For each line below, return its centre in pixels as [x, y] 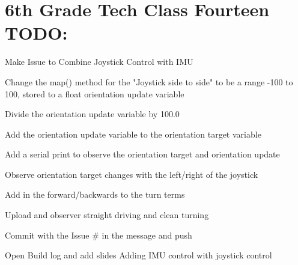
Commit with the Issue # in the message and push [99, 235]
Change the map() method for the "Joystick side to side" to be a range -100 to [149, 81]
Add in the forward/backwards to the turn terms [95, 194]
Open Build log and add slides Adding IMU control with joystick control [138, 255]
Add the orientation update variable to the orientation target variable [133, 134]
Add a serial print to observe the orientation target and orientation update [142, 154]
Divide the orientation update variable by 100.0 [92, 114]
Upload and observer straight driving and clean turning [107, 215]
